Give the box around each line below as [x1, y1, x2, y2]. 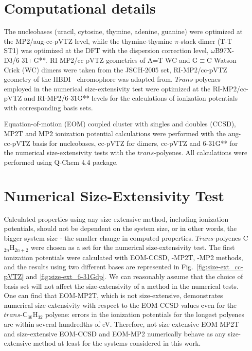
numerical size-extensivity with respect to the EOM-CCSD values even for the [4, 299, 237, 310]
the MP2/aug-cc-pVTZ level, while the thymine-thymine [4, 35, 173, 46]
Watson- [214, 54, 239, 65]
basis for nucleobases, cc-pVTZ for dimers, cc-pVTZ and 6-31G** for [32, 138, 238, 148]
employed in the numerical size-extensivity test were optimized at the [4, 83, 211, 93]
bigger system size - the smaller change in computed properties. [4, 232, 193, 243]
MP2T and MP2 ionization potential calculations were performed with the [4, 128, 226, 139]
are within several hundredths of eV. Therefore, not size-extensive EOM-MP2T [4, 318, 239, 329]
